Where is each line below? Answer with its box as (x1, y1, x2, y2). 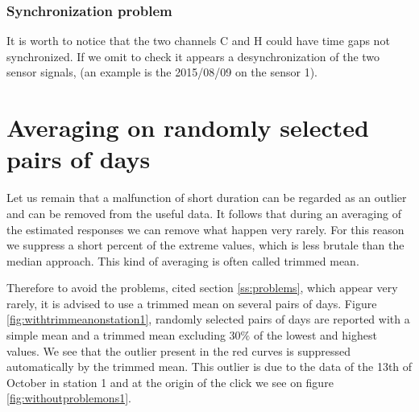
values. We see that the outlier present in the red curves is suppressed (6, 342, 351, 359)
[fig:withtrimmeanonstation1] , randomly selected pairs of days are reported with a (6, 311, 410, 328)
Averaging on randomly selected (6, 111, 369, 144)
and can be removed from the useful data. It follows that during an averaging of (6, 204, 401, 221)
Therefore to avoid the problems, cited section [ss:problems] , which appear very (6, 279, 398, 296)
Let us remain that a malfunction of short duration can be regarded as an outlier (6, 189, 407, 206)
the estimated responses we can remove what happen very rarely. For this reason (6, 220, 404, 237)
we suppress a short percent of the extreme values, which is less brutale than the (6, 237, 404, 253)
